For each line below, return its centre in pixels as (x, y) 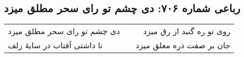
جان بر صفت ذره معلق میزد (183, 45)
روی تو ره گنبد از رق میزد (187, 31)
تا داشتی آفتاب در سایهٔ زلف (55, 45)
